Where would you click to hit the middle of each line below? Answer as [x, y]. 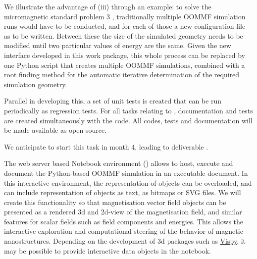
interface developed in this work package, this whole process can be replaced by [125, 55]
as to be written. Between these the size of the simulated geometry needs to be [124, 35]
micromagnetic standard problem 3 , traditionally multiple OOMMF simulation [125, 16]
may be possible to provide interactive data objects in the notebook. [107, 250]
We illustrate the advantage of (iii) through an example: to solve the [108, 6]
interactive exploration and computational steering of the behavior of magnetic [124, 231]
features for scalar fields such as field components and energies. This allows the [124, 221]
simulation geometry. [36, 84]
